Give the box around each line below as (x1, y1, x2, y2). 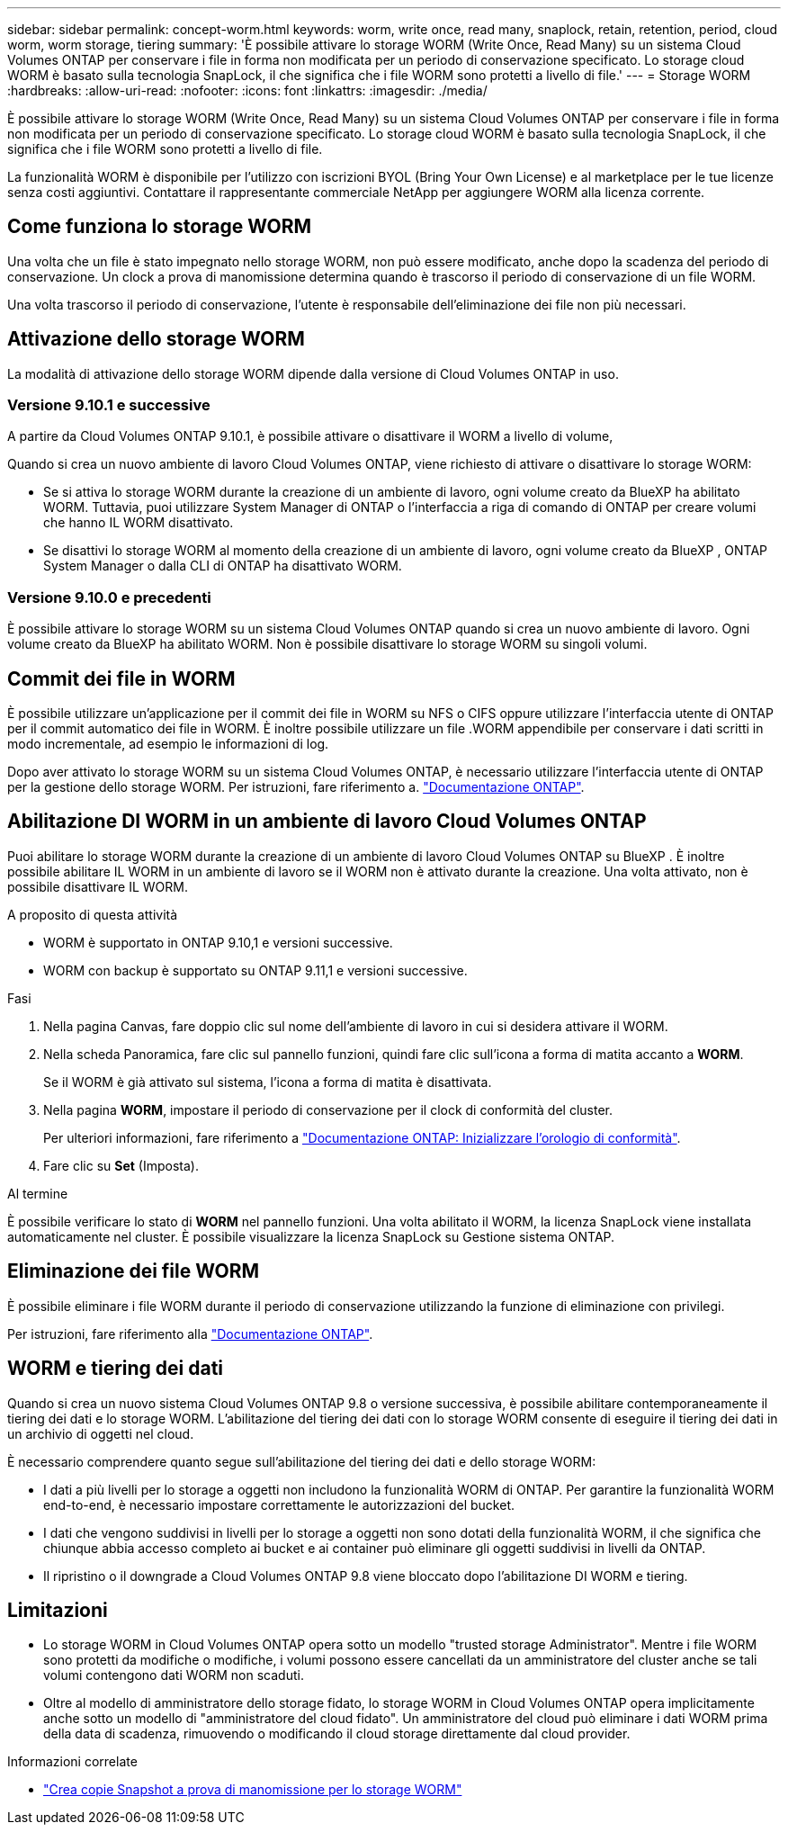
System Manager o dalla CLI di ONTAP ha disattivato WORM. (43, 558, 402, 574)
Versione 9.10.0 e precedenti (7, 588, 211, 606)
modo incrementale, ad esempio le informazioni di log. (7, 736, 329, 752)
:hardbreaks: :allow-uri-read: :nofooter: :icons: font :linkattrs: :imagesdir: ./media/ (7, 83, 488, 98)
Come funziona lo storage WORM (7, 215, 312, 238)
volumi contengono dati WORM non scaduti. (43, 1667, 304, 1684)
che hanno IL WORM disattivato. (43, 515, 234, 531)
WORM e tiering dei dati (7, 1357, 224, 1380)
